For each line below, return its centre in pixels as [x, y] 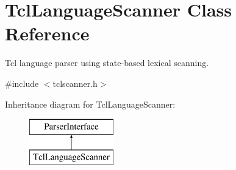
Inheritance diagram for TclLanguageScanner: [90, 104]
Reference [47, 33]
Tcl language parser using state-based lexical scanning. [107, 63]
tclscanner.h [75, 83]
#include [22, 83]
